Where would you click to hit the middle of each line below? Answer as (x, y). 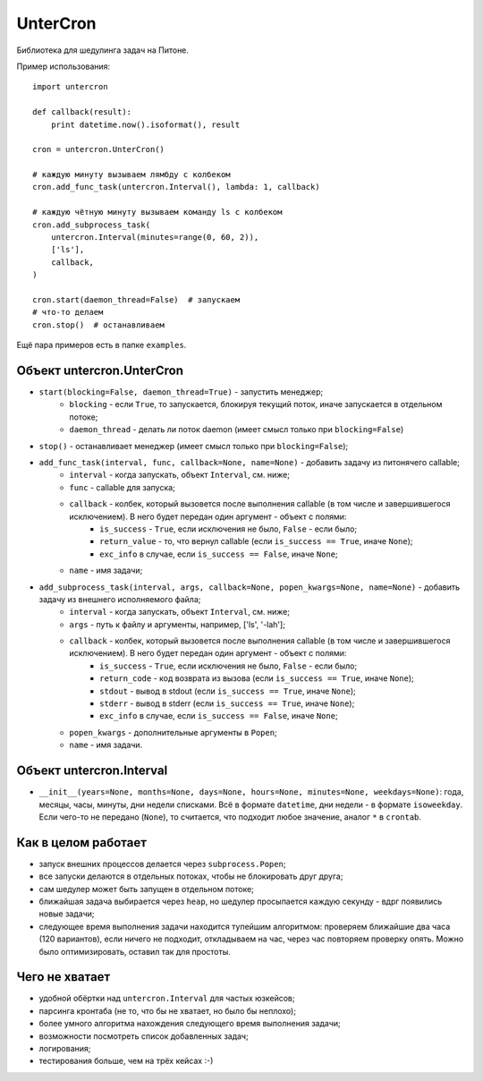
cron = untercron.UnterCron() (99, 149)
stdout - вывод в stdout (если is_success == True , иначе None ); (228, 691)
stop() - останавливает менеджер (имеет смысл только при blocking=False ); (194, 446)
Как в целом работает (82, 843)
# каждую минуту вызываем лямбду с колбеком (132, 175)
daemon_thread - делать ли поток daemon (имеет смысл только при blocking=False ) (237, 430)
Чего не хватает (64, 977)
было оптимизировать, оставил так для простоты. (135, 951)
